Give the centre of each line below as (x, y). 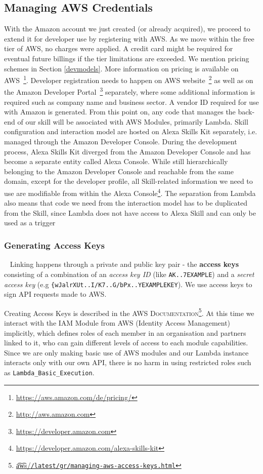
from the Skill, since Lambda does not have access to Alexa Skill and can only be (130, 212)
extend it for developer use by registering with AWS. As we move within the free (129, 38)
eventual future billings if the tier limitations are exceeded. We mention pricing (127, 58)
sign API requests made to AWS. (55, 294)
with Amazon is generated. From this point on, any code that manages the (120, 112)
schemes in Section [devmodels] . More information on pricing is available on (121, 68)
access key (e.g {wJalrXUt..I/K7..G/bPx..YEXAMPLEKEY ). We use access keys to (128, 284)
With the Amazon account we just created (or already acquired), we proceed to (127, 29)
